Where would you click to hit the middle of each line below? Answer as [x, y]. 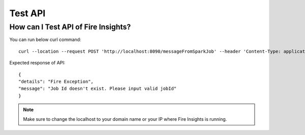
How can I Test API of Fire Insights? [70, 27]
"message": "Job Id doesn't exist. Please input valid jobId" [98, 89]
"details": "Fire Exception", [56, 81]
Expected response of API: [37, 63]
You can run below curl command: [45, 40]
